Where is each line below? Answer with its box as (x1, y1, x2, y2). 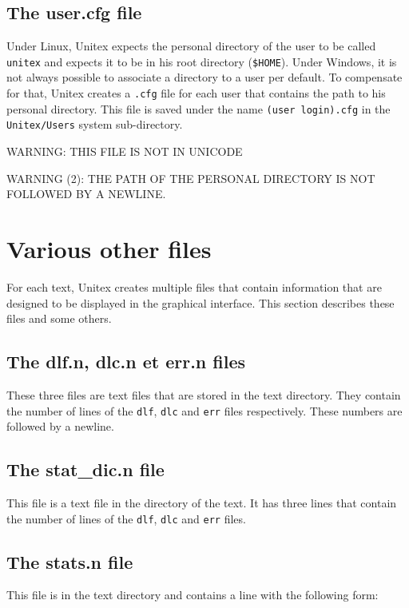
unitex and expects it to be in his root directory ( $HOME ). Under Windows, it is (6, 53, 397, 70)
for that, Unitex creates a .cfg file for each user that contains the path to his (6, 85, 386, 101)
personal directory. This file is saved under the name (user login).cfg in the (6, 100, 391, 117)
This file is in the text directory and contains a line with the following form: (6, 586, 379, 603)
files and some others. (6, 310, 112, 327)
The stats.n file (6, 549, 133, 574)
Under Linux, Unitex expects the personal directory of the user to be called (6, 38, 376, 54)
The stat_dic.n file (6, 457, 165, 482)
